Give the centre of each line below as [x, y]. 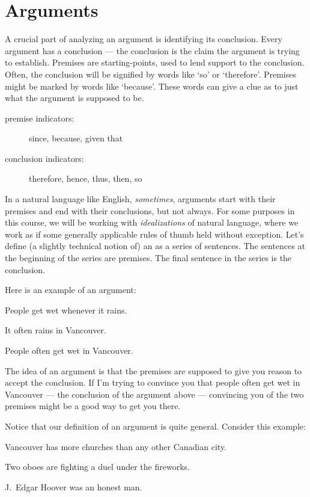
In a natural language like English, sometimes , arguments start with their [140, 199]
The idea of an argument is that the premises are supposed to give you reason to [153, 370]
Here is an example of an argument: [71, 290]
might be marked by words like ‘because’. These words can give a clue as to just [152, 86]
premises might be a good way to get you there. [93, 406]
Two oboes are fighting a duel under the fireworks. [97, 467]
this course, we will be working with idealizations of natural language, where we [152, 222]
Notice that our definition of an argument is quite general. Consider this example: [155, 426]
